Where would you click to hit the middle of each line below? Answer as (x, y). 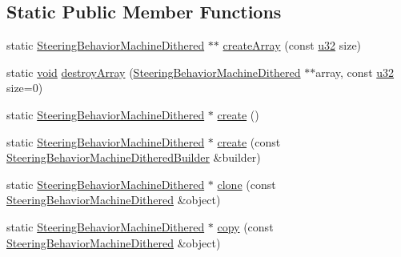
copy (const (245, 226)
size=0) (25, 88)
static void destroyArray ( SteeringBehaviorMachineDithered (154, 72)
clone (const (247, 184)
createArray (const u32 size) (292, 45)
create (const (249, 141)
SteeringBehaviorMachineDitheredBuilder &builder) (134, 157)
